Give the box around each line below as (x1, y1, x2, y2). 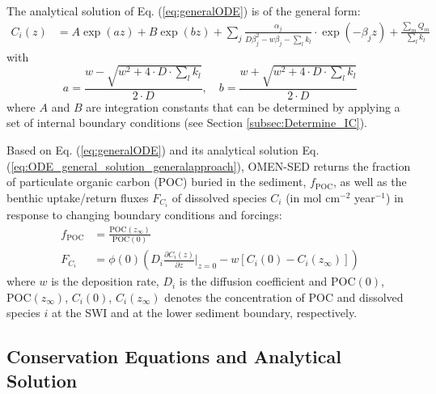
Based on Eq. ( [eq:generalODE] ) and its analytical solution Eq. (6, 142, 320, 159)
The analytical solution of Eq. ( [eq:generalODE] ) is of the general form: (6, 2, 361, 19)
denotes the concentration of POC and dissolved (164, 288, 404, 305)
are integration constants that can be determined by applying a (86, 98, 400, 115)
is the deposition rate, (51, 273, 159, 290)
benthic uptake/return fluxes (6, 189, 149, 205)
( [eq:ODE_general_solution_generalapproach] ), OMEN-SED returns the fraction (6, 157, 411, 174)
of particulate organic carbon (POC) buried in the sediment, (6, 173, 307, 190)
